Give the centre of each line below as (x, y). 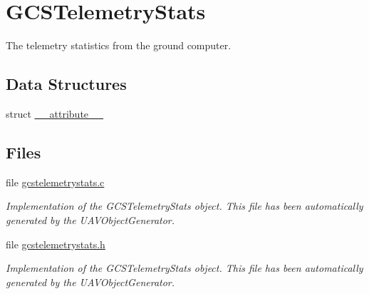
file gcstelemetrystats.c (55, 182)
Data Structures (66, 84)
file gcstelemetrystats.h (56, 244)
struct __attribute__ (55, 113)
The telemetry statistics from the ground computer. (119, 45)
